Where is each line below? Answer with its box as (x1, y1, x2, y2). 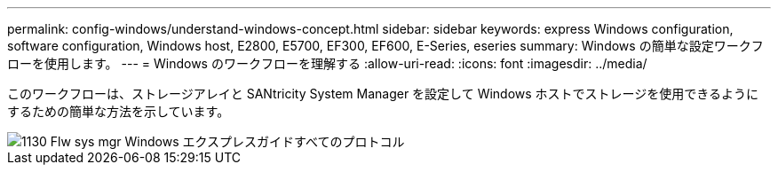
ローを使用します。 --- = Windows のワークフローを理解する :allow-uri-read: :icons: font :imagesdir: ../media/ (7, 56, 647, 71)
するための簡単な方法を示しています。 (7, 104, 230, 119)
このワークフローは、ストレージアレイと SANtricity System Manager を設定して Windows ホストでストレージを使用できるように (7, 86, 759, 101)
